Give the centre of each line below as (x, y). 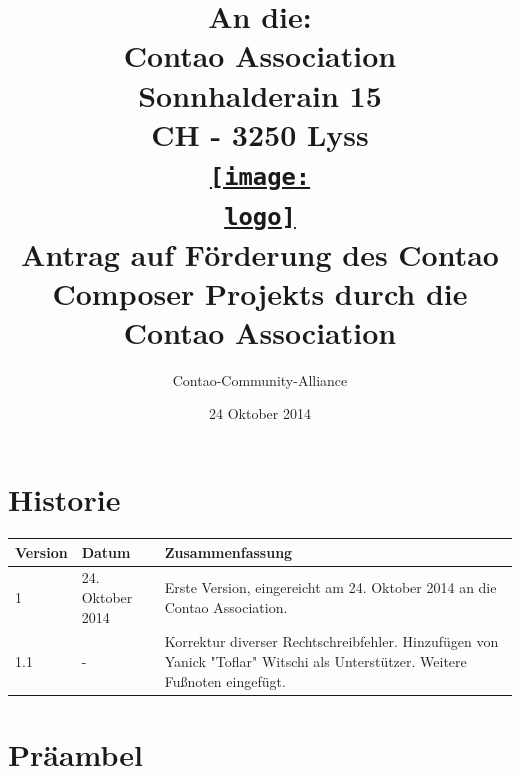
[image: (260, 176)
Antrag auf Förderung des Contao (260, 253)
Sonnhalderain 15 (260, 94)
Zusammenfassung (228, 551)
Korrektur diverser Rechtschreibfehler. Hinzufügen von (331, 641)
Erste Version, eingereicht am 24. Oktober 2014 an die (330, 587)
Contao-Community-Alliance (260, 379)
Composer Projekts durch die (260, 292)
